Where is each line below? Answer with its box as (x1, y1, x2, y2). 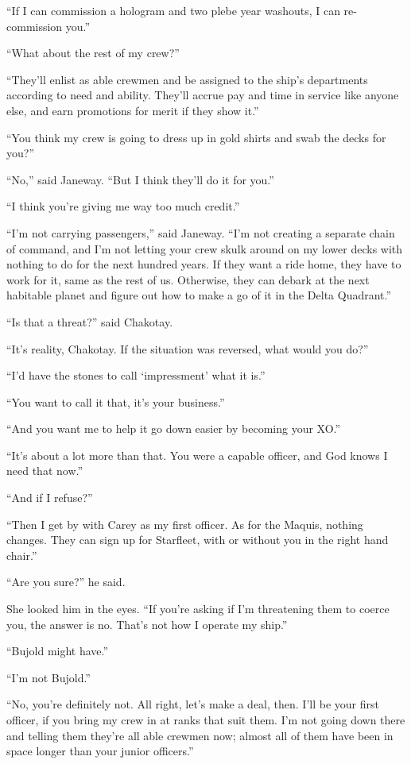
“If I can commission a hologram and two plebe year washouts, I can (6, 2, 340, 18)
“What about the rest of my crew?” (6, 44, 180, 61)
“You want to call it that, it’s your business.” (6, 393, 225, 410)
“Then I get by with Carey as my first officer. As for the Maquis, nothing (6, 515, 363, 532)
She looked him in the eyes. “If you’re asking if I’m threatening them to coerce (6, 600, 390, 617)
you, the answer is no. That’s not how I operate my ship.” (6, 615, 288, 632)
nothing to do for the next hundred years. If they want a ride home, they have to (6, 256, 401, 272)
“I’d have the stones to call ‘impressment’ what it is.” (6, 367, 266, 384)
